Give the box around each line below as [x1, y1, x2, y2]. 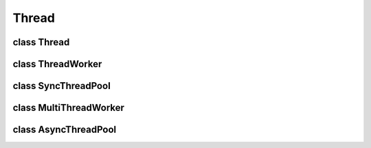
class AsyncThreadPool [12, 124, 117, 136]
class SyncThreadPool [12, 80, 111, 92]
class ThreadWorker [12, 58, 102, 70]
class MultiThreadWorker [12, 102, 125, 114]
